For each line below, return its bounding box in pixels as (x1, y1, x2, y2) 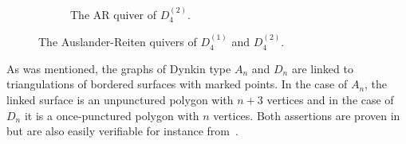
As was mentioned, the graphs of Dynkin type (6, 60, 231, 76)
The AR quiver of (70, 6, 156, 22)
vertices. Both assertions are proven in (213, 107, 400, 123)
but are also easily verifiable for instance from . (6, 123, 238, 139)
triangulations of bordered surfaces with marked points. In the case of (6, 76, 348, 92)
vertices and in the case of (266, 91, 394, 107)
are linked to (291, 60, 353, 76)
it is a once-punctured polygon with (24, 107, 199, 123)
